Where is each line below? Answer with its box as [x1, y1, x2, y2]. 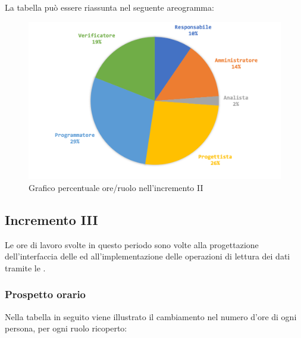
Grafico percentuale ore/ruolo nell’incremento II [29, 181, 203, 193]
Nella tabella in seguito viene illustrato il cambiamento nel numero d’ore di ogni [5, 310, 297, 323]
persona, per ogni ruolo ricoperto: [5, 322, 127, 334]
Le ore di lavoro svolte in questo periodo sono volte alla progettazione [5, 238, 259, 251]
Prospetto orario [5, 287, 86, 302]
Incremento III [5, 210, 98, 229]
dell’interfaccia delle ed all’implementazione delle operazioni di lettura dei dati [5, 250, 290, 262]
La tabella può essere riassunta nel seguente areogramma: [5, 1, 214, 13]
